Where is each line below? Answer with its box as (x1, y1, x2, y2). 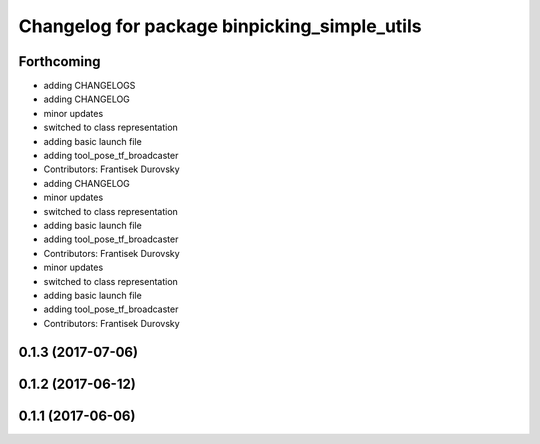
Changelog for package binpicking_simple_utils (18, 15, 422, 37)
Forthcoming (18, 53, 101, 70)
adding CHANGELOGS (43, 80, 136, 92)
